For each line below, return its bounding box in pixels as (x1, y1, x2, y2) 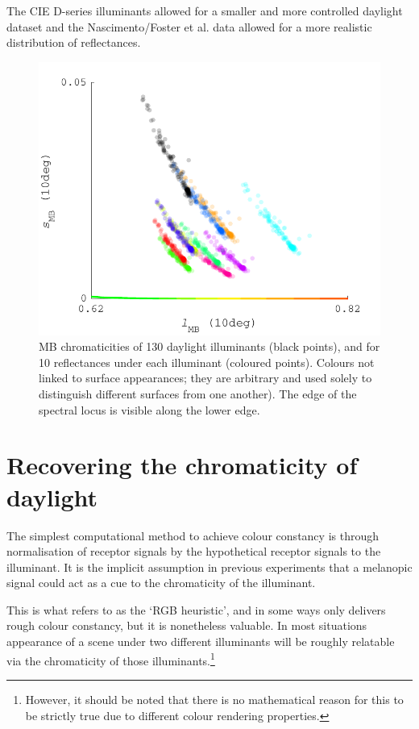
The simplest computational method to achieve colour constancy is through (6, 527, 379, 544)
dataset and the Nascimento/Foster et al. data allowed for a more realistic (6, 18, 372, 35)
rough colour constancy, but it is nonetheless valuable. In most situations (6, 617, 367, 634)
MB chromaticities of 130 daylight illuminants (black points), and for (39, 338, 380, 355)
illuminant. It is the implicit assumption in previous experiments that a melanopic (6, 558, 413, 575)
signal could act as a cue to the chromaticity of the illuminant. (6, 574, 316, 591)
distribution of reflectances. (6, 34, 141, 51)
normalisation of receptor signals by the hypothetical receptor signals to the (6, 543, 381, 560)
